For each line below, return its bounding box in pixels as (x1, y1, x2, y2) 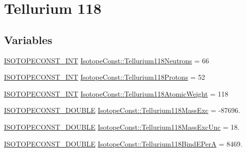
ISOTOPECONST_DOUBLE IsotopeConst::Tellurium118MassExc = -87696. (4, 105, 241, 115)
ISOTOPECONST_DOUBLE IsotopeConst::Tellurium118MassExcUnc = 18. (4, 121, 240, 132)
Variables (4, 32, 53, 47)
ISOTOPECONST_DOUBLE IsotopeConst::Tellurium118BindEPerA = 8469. (4, 138, 243, 149)
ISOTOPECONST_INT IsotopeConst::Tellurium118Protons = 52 (4, 72, 205, 82)
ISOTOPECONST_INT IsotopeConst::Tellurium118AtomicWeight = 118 (4, 88, 229, 99)
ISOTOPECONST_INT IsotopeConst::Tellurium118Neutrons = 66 (4, 55, 209, 65)
